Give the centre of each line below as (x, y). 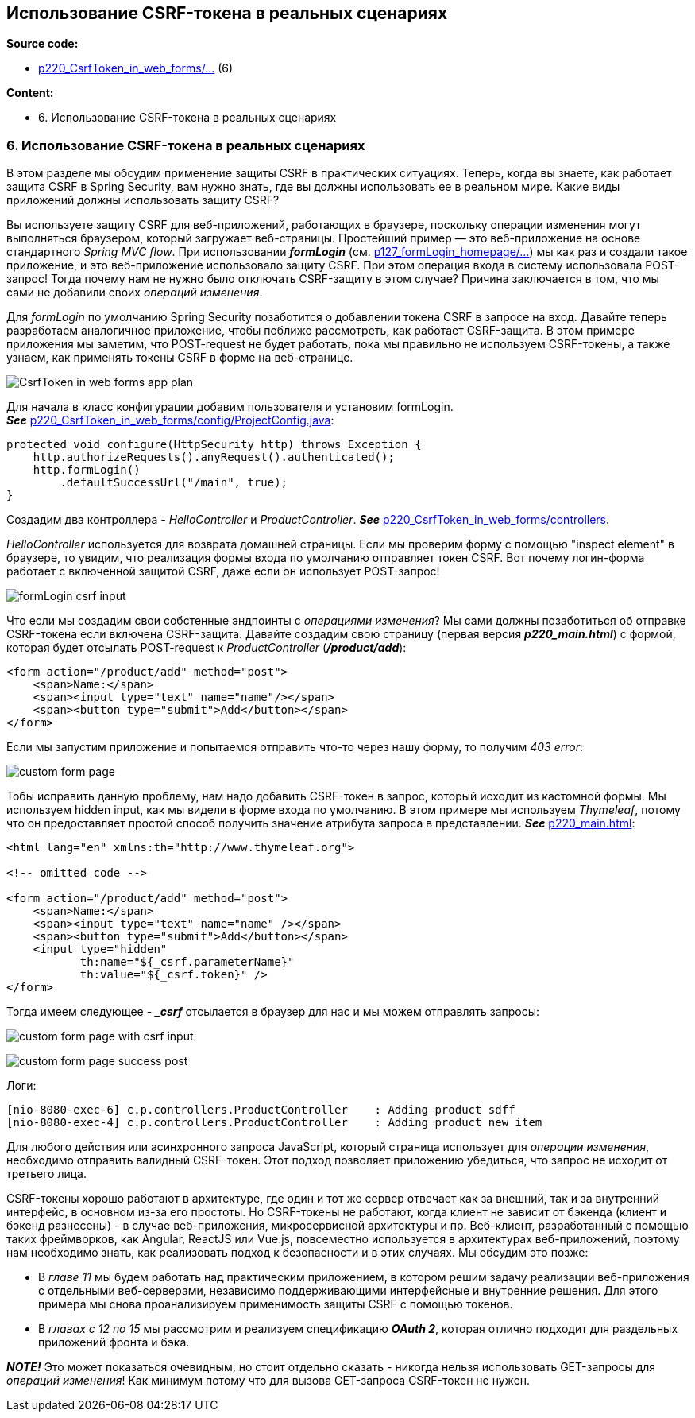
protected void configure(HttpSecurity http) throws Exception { (214, 445)
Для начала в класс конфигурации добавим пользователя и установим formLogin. (230, 407)
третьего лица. (46, 1174)
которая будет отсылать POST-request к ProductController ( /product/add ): (207, 648)
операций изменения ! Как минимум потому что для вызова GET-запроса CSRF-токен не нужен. (268, 1381)
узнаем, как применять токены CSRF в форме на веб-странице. (180, 358)
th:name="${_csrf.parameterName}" (187, 962)
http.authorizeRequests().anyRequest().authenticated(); (214, 457)
